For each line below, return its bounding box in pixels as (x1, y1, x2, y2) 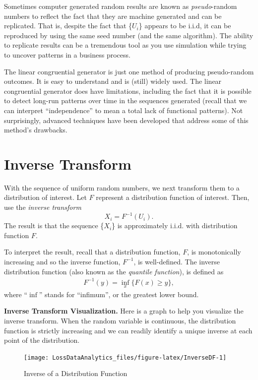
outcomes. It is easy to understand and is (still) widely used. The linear (4, 76, 222, 86)
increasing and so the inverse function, (4, 256, 121, 266)
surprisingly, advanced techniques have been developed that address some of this (4, 115, 249, 125)
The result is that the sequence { (4, 220, 104, 231)
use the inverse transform (4, 202, 81, 212)
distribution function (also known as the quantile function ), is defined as (4, 266, 224, 276)
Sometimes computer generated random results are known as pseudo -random (4, 1, 237, 11)
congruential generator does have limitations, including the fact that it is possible (4, 85, 252, 96)
